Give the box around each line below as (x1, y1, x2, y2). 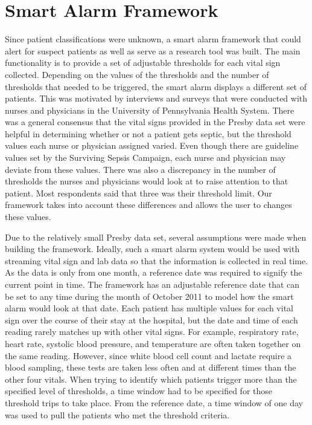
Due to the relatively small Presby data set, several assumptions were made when (5, 230, 307, 243)
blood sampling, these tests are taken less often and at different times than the (5, 361, 296, 374)
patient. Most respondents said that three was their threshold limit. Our (5, 186, 272, 199)
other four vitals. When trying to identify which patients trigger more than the (5, 372, 297, 385)
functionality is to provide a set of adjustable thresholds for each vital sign (5, 56, 281, 69)
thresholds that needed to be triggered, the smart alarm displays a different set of (5, 80, 307, 92)
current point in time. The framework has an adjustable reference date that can (5, 278, 300, 290)
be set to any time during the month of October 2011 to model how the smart (5, 290, 294, 302)
